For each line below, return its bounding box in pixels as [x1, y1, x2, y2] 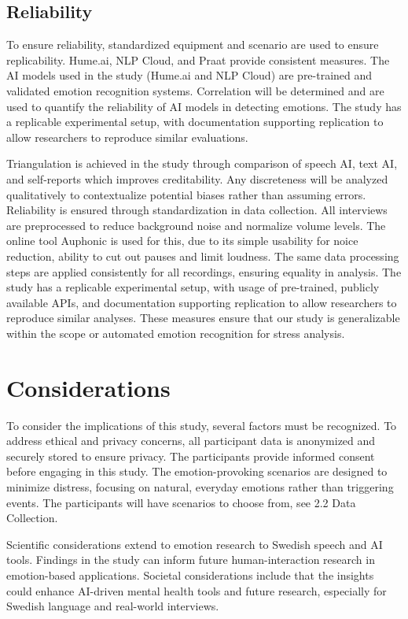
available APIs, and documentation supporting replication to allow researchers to [6, 294, 397, 310]
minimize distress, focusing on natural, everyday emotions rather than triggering [6, 478, 394, 495]
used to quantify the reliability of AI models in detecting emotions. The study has [6, 98, 402, 114]
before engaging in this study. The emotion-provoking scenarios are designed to [6, 463, 388, 480]
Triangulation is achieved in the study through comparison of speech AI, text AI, [6, 155, 398, 172]
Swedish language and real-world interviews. [6, 598, 219, 614]
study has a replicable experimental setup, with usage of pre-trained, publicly [6, 279, 380, 295]
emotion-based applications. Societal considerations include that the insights [6, 566, 374, 583]
